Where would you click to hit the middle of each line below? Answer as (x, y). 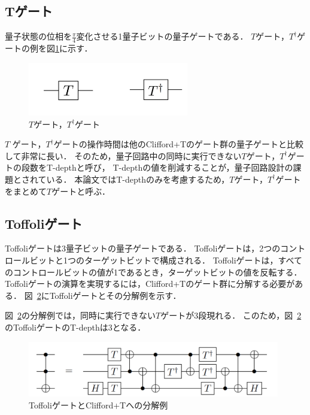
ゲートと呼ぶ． (81, 191)
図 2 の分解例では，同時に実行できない (80, 315)
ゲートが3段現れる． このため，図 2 (231, 315)
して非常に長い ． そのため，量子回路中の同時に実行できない (123, 155)
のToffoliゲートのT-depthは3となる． (75, 327)
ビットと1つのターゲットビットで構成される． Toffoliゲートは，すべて (166, 260)
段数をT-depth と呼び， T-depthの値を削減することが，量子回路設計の (157, 167)
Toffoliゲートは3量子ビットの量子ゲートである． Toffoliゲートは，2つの (143, 248)
